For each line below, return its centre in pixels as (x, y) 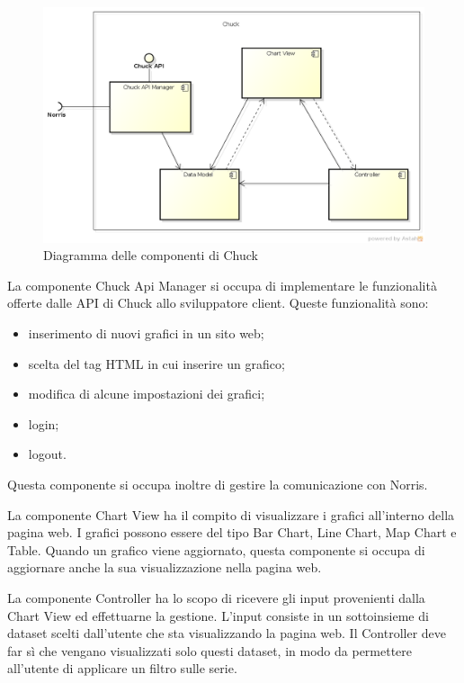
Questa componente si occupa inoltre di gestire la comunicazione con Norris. (218, 485)
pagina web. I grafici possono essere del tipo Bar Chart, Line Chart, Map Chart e (232, 532)
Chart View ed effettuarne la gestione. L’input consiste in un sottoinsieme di (218, 615)
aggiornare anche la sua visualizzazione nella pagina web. (165, 567)
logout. (47, 454)
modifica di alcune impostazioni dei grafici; (147, 394)
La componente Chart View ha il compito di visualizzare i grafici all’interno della (231, 514)
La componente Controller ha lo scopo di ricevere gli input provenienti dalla (216, 598)
